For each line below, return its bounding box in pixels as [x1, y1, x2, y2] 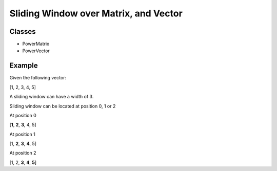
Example [9, 61, 38, 70]
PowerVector [22, 48, 50, 54]
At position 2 [9, 150, 36, 156]
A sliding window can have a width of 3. [9, 94, 94, 100]
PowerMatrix [22, 41, 50, 47]
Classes [9, 27, 36, 36]
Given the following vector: [9, 75, 67, 81]
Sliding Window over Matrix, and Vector [9, 8, 183, 19]
